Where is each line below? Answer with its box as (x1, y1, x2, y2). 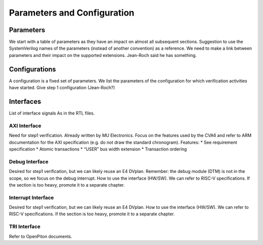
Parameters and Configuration (9, 7, 135, 18)
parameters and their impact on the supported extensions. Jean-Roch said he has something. (9, 52, 197, 58)
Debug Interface (9, 158, 49, 165)
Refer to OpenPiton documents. (9, 233, 73, 239)
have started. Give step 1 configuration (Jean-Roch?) (9, 85, 115, 91)
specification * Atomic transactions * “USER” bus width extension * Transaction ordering (9, 146, 187, 152)
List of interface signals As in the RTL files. (9, 110, 95, 116)
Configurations (9, 65, 56, 73)
